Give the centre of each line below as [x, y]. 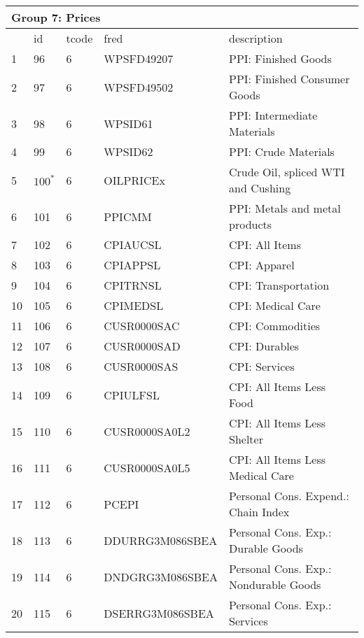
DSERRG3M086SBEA [159, 613]
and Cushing [260, 188]
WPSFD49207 [139, 58]
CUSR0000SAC [142, 326]
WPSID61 [128, 123]
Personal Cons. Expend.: [289, 496]
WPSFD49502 [139, 87]
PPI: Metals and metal [285, 208]
